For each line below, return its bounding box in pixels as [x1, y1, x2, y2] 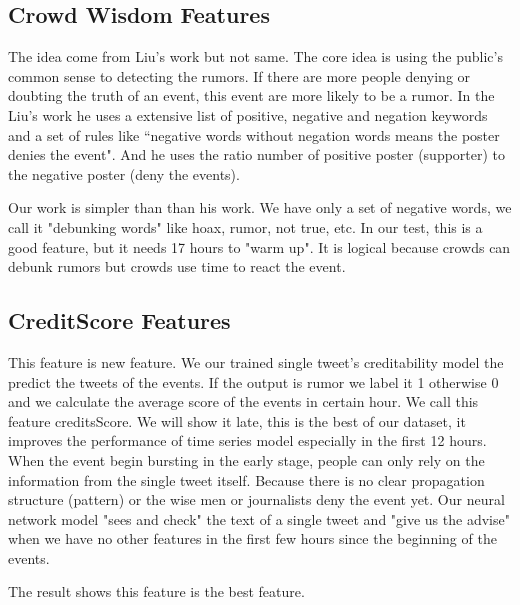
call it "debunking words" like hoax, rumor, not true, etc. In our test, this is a [8, 216, 483, 237]
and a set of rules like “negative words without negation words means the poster [8, 124, 500, 145]
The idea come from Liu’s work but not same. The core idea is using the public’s [8, 46, 503, 67]
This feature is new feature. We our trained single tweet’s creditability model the [8, 351, 504, 372]
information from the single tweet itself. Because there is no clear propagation [8, 469, 485, 490]
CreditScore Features [8, 305, 231, 336]
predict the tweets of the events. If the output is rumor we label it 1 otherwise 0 [8, 371, 499, 392]
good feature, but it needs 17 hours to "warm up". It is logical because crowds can [8, 236, 511, 257]
